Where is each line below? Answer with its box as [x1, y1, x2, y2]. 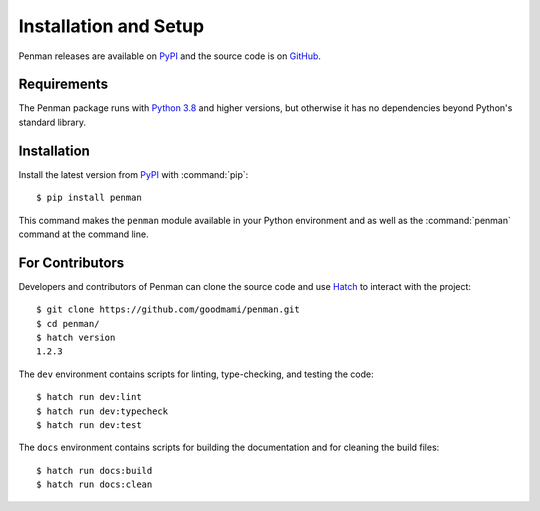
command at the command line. [18, 228, 149, 240]
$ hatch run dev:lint [36, 391, 142, 403]
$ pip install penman [36, 192, 142, 204]
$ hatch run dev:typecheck [36, 405, 169, 417]
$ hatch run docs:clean [36, 479, 153, 490]
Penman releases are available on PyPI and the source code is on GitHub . [18, 50, 322, 62]
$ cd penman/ [36, 318, 100, 329]
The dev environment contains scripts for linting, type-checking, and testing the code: [18, 368, 374, 380]
